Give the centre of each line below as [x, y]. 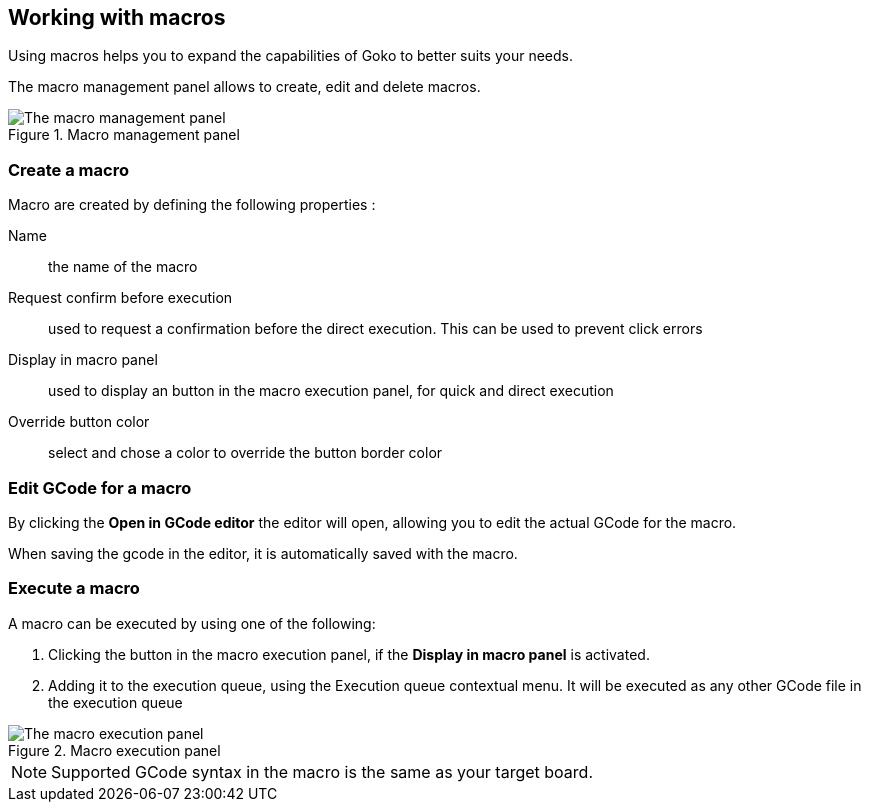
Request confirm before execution [120, 298]
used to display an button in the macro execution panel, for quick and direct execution [331, 391]
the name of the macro [123, 267]
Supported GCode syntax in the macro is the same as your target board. [322, 771]
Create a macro [68, 169]
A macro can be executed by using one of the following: [192, 623]
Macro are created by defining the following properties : [192, 205]
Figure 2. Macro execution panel [114, 750]
